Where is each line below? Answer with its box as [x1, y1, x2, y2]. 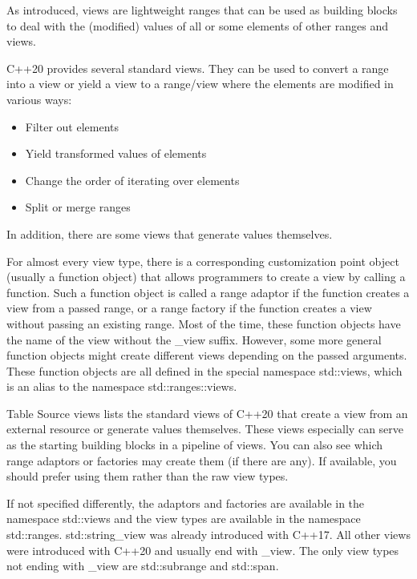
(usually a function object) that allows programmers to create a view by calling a [6, 268, 406, 285]
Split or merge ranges [25, 199, 131, 215]
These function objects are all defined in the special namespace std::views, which [6, 362, 403, 379]
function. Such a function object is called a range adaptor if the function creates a [6, 283, 410, 300]
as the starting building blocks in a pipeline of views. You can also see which [6, 436, 383, 453]
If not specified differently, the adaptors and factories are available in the [6, 494, 365, 511]
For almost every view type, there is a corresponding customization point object [6, 252, 399, 269]
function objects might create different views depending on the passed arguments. [6, 347, 407, 364]
